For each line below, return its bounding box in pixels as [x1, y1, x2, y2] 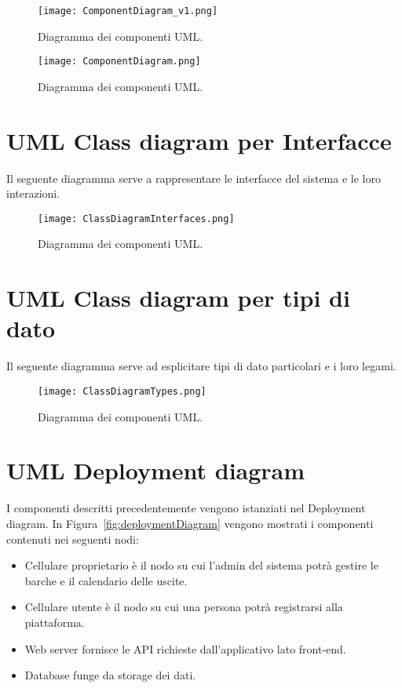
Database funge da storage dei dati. [24, 667, 196, 683]
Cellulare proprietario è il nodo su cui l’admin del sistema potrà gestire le [24, 557, 378, 573]
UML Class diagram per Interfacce [6, 124, 392, 156]
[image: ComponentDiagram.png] [38, 56, 201, 67]
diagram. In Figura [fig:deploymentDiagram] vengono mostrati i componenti [6, 515, 374, 531]
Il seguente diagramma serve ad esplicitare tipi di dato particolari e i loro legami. [6, 358, 397, 374]
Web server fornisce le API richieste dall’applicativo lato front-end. [24, 640, 346, 657]
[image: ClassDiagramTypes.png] [38, 385, 206, 397]
